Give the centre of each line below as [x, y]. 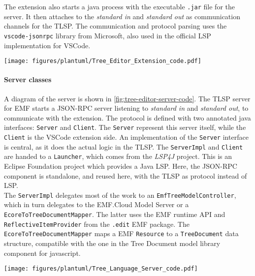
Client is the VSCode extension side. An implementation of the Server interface [126, 137]
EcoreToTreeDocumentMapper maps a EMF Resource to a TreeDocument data [121, 233]
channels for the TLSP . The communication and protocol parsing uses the [115, 26]
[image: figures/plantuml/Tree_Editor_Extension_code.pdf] [103, 61]
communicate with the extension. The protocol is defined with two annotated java [127, 117]
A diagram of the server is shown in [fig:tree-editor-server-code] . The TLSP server [127, 98]
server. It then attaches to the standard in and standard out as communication [122, 16]
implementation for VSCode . [47, 45]
